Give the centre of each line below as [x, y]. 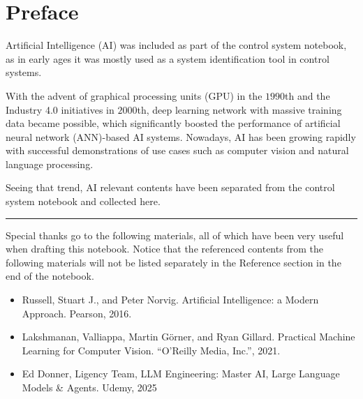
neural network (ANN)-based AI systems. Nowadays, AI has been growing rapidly [181, 136]
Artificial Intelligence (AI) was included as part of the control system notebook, [176, 45]
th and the [308, 95]
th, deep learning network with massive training [239, 109]
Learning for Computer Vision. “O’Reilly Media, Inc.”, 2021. [151, 350]
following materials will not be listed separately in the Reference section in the [173, 262]
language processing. [50, 164]
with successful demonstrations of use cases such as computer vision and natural [177, 150]
